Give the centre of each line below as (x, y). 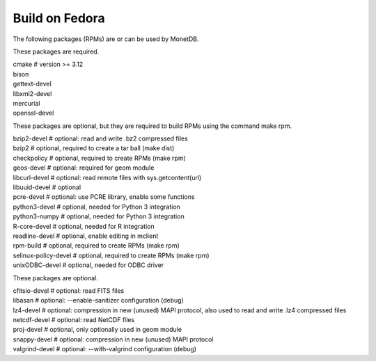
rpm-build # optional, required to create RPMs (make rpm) (96, 246)
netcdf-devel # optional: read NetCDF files (74, 320)
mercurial (26, 103)
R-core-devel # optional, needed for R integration (84, 226)
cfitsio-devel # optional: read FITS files (69, 290)
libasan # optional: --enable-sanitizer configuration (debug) (98, 300)
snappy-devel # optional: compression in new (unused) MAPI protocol (113, 339)
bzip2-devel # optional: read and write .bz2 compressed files (100, 138)
